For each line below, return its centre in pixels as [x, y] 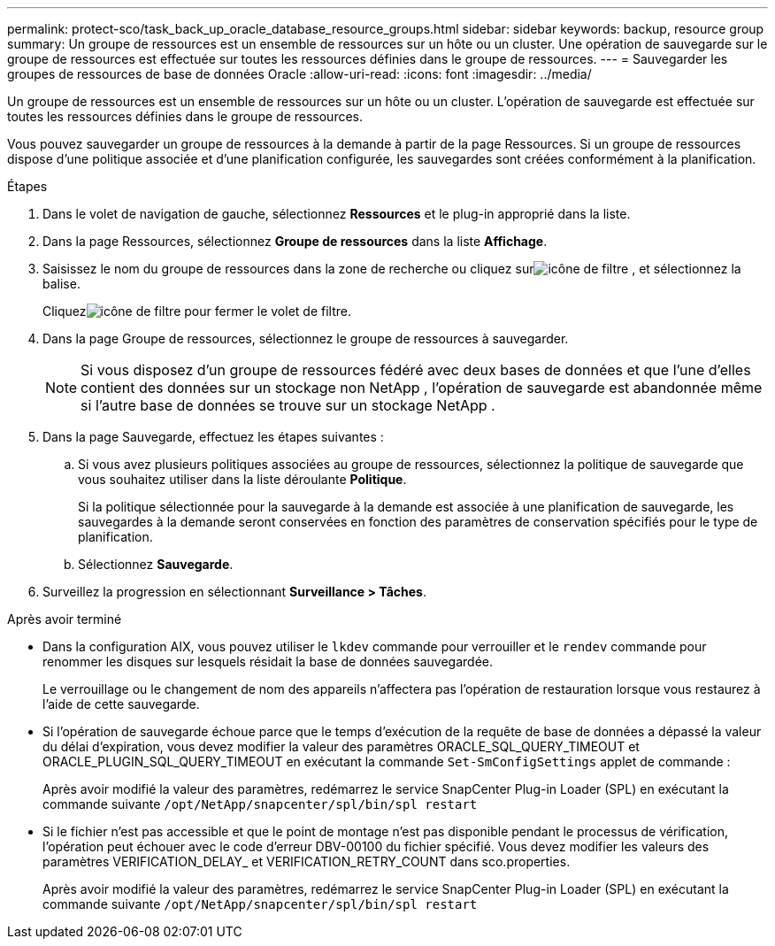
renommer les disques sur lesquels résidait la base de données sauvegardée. [268, 661]
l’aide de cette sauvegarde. [121, 704]
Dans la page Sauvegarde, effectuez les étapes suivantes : [213, 437]
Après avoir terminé [65, 619]
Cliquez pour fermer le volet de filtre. [197, 311]
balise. [61, 284]
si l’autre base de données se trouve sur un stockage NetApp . [288, 405]
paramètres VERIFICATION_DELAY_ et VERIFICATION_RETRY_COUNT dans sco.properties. [307, 861]
